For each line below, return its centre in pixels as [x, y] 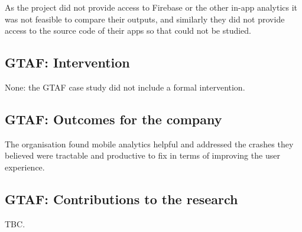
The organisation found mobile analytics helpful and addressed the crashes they [149, 144]
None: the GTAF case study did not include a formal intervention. [125, 87]
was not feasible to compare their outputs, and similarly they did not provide [145, 19]
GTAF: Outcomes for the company [113, 119]
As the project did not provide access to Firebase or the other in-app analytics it [151, 7]
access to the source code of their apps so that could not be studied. [128, 30]
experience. [25, 167]
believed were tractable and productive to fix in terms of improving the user [142, 155]
